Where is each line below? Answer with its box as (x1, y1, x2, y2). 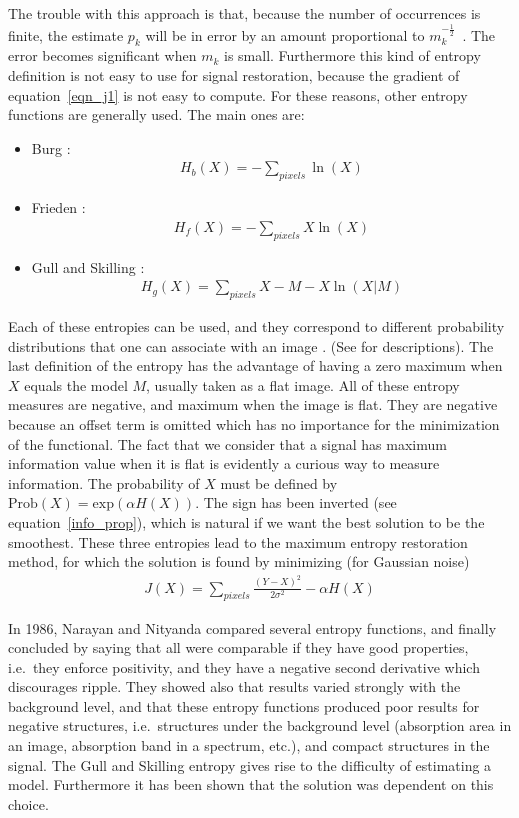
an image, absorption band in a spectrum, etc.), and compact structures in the (8, 735, 490, 756)
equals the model (24, 374, 128, 395)
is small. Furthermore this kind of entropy (224, 45, 481, 66)
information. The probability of (8, 472, 200, 493)
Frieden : (31, 197, 86, 218)
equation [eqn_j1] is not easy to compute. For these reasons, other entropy (8, 84, 468, 105)
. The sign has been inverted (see (195, 492, 397, 513)
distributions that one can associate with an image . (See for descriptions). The (8, 335, 494, 356)
